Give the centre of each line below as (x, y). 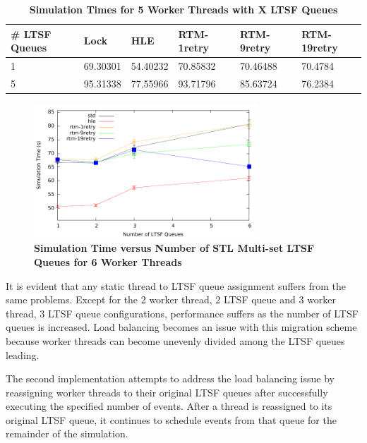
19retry (320, 48)
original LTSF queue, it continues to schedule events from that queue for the (171, 419)
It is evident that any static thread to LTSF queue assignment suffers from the (176, 285)
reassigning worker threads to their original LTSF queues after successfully (167, 392)
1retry (194, 48)
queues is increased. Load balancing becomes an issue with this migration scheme (181, 327)
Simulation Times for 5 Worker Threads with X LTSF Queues (183, 9)
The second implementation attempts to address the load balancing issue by (170, 378)
